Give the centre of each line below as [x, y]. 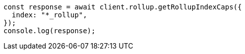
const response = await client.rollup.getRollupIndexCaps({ [123, 7]
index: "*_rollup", [49, 15]
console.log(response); [50, 31]
